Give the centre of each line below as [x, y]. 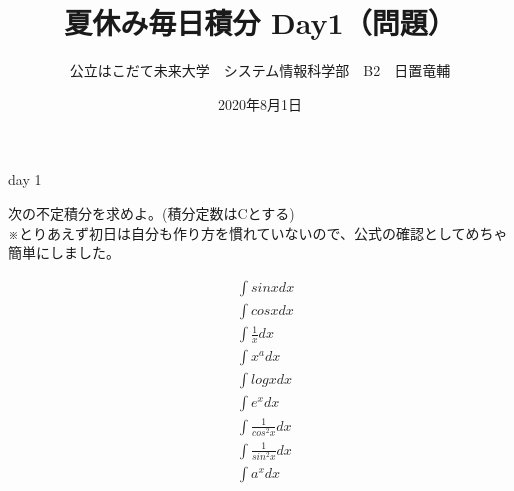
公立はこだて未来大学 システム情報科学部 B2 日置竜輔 [260, 70]
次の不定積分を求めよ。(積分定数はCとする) [151, 212]
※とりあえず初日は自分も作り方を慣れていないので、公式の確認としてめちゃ [258, 232]
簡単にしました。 [64, 252]
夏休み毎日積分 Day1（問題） [260, 22]
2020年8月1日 [260, 103]
